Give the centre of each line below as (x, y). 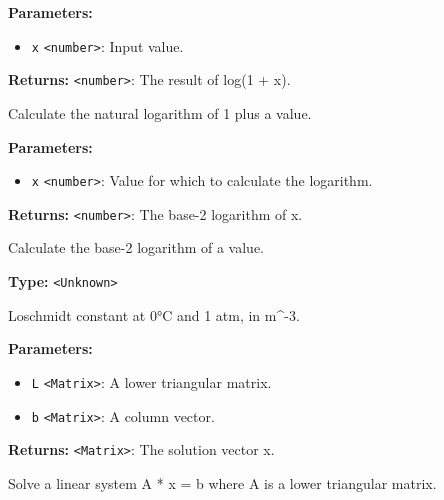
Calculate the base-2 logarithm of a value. (136, 247)
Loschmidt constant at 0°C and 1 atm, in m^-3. (154, 314)
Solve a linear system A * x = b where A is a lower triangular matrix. (222, 482)
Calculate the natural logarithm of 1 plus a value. (160, 112)
